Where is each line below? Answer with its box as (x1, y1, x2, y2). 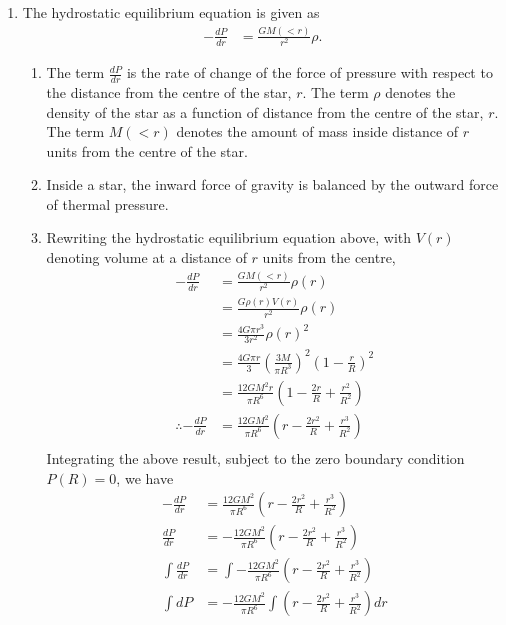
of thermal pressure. (46, 193, 169, 214)
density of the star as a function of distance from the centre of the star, (46, 101, 484, 122)
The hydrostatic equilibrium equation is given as (22, 2, 320, 22)
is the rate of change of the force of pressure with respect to (126, 62, 493, 83)
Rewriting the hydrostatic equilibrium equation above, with (46, 227, 412, 248)
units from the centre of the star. (46, 140, 248, 161)
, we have (116, 467, 174, 488)
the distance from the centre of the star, (46, 81, 292, 102)
